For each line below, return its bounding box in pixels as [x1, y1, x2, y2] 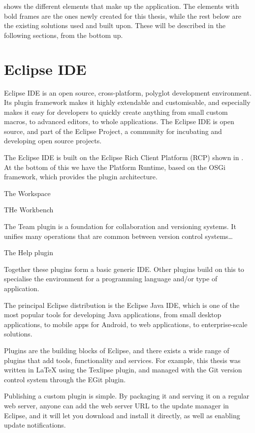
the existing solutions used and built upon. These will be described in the [4, 20, 226, 31]
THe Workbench [4, 204, 54, 215]
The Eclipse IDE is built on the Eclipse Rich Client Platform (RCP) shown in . [4, 152, 244, 163]
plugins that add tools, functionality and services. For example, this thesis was [4, 355, 241, 365]
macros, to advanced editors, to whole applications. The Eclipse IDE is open [4, 116, 234, 127]
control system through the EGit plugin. [4, 374, 126, 384]
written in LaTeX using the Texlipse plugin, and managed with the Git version [4, 365, 242, 375]
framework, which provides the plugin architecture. [4, 171, 158, 182]
